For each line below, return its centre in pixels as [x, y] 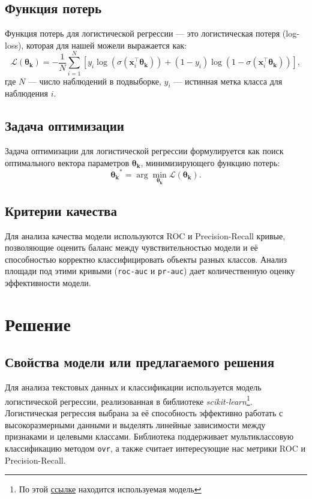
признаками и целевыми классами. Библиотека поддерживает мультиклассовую [149, 436]
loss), [14, 45]
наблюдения [26, 93]
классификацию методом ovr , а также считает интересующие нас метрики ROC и [155, 448]
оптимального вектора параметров [67, 162]
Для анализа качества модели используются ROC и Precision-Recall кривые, [145, 235]
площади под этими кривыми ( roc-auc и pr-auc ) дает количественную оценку [150, 271]
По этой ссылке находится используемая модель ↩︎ [110, 489]
